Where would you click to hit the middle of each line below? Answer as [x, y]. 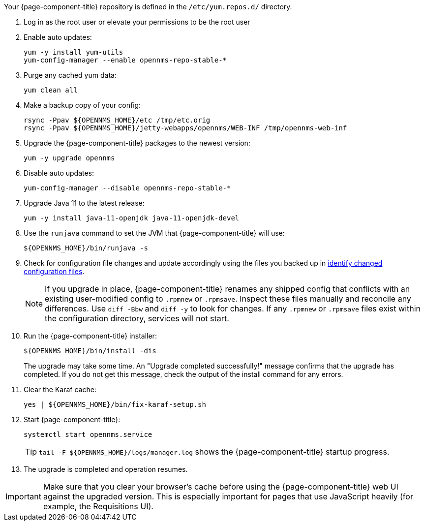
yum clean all [51, 90]
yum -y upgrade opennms [69, 158]
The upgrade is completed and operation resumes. [106, 469]
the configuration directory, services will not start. [137, 318]
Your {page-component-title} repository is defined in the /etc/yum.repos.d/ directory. [148, 7]
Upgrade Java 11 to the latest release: [84, 203]
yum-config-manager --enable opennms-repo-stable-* [125, 60]
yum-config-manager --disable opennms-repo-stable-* [127, 188]
